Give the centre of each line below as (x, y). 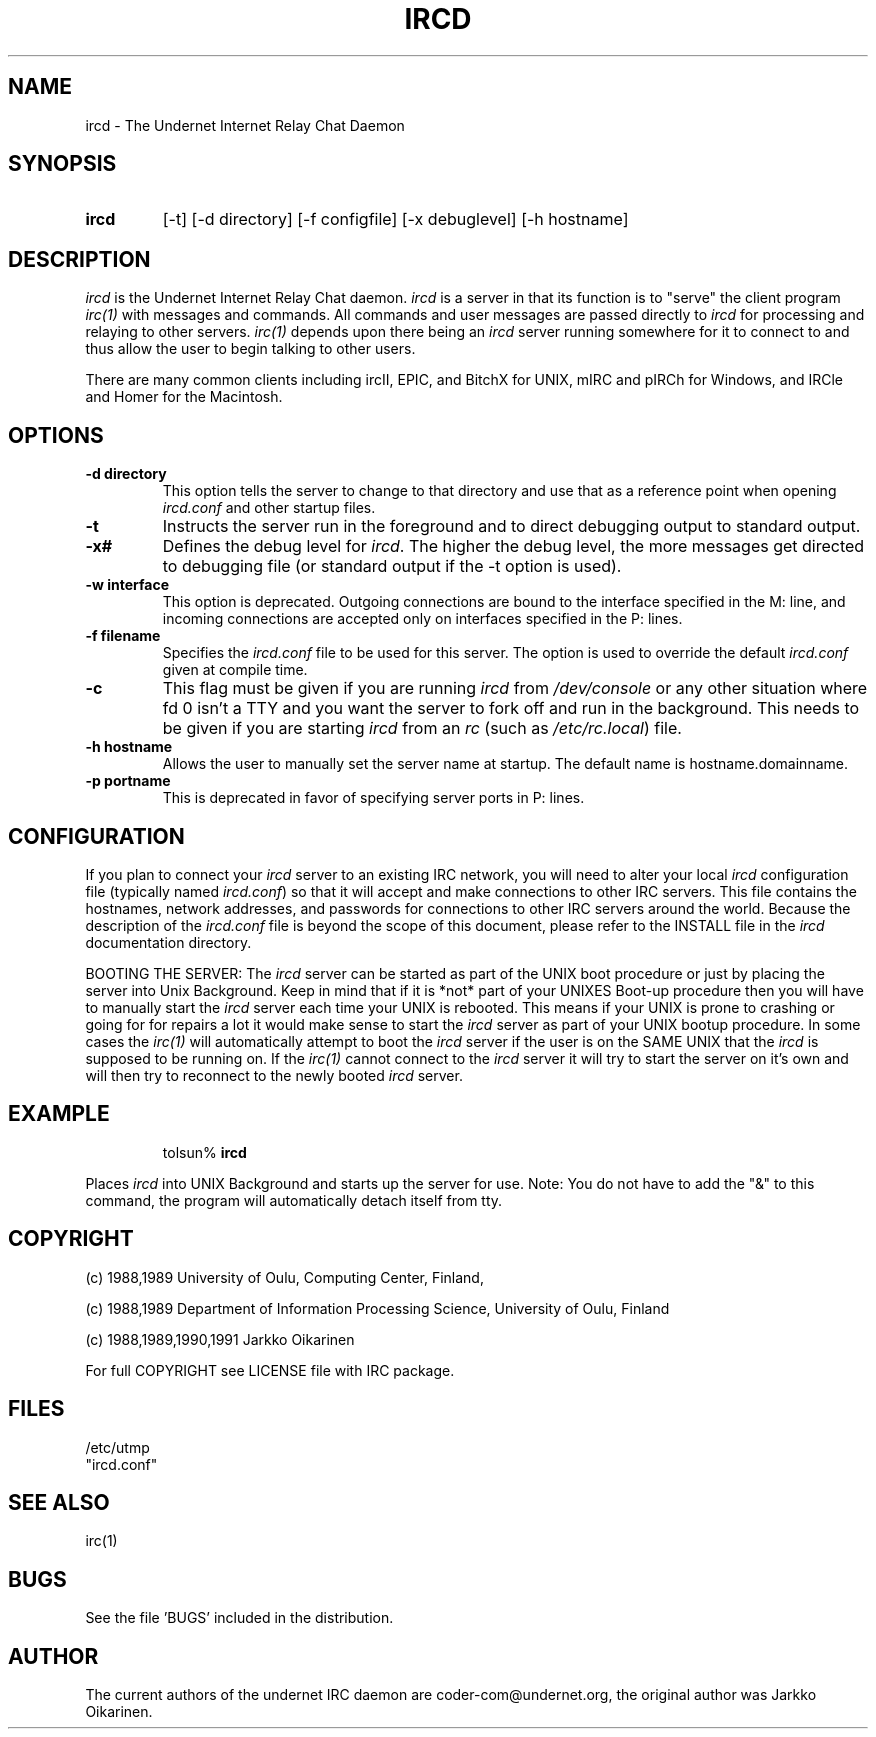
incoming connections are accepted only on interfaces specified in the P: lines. (422, 619)
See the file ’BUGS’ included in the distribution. (239, 1618)
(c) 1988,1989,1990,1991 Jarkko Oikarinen (220, 1339)
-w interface (127, 585)
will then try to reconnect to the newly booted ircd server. (274, 1075)
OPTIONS (56, 435)
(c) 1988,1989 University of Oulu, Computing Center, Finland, (284, 1277)
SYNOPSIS (62, 164)
